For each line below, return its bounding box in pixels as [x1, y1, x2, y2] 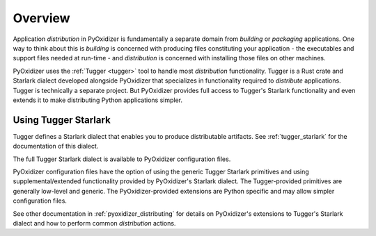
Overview [13, 10, 70, 26]
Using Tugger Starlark [13, 114, 111, 126]
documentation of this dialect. [13, 142, 99, 151]
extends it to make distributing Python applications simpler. [13, 96, 182, 104]
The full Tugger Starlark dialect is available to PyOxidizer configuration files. [13, 155, 231, 163]
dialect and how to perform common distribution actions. [13, 219, 176, 227]
